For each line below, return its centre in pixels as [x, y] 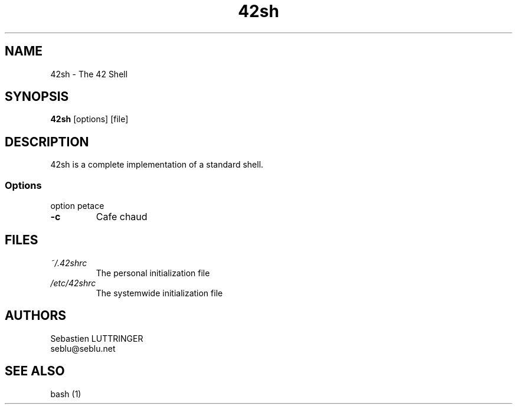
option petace [77, 206]
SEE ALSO [35, 371]
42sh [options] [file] [89, 119]
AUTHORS [36, 316]
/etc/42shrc [73, 283]
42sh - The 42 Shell [89, 74]
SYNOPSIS [37, 97]
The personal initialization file [153, 273]
